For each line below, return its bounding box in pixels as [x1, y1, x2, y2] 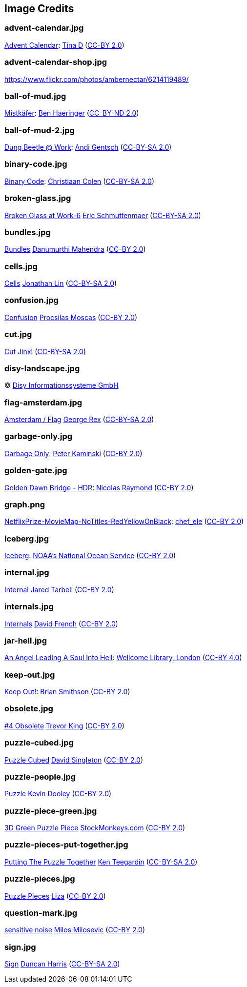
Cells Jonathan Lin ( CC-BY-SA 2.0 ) [4, 279, 117, 288]
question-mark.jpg [4, 907, 78, 918]
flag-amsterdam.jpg [4, 397, 82, 407]
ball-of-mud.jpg [4, 91, 66, 101]
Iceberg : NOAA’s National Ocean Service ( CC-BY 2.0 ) [4, 551, 176, 560]
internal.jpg [4, 567, 49, 578]
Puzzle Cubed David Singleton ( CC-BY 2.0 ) [4, 755, 144, 764]
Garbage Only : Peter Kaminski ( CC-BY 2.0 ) [4, 449, 143, 458]
